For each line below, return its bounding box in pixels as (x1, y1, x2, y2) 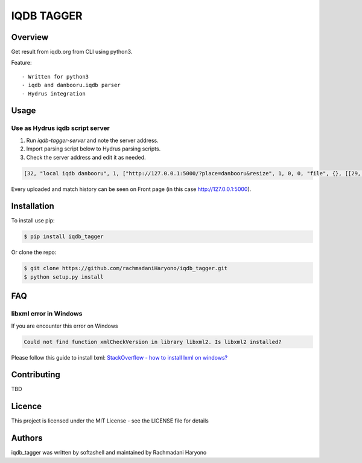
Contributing (11, 369, 60, 380)
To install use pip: (11, 217, 55, 224)
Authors (11, 433, 43, 444)
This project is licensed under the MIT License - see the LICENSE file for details (11, 417, 209, 424)
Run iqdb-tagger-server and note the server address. (26, 137, 159, 144)
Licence (11, 401, 42, 412)
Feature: (11, 59, 32, 66)
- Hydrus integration (22, 90, 86, 97)
